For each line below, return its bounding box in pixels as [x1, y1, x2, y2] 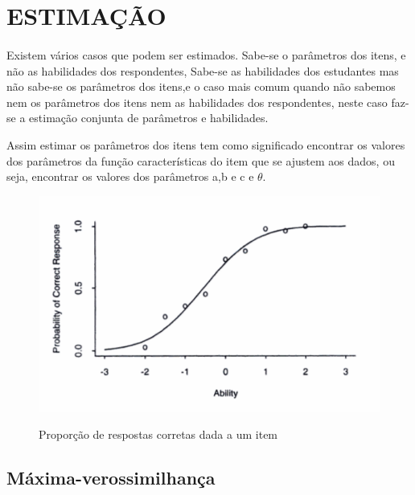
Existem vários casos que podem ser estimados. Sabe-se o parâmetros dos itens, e [6, 46, 406, 63]
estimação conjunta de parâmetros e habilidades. [29, 109, 269, 126]
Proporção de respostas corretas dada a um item [39, 426, 278, 443]
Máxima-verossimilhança [6, 465, 216, 490]
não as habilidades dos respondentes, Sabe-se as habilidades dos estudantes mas [6, 62, 399, 79]
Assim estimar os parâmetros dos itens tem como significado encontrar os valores [6, 136, 405, 153]
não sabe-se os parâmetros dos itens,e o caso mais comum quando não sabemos [6, 78, 396, 95]
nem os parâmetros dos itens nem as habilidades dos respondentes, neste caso [6, 93, 388, 110]
